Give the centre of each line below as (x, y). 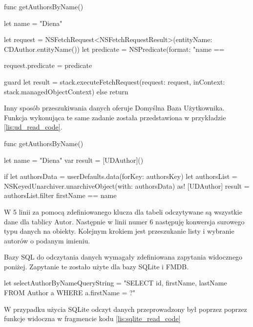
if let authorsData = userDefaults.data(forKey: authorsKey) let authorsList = (121, 176)
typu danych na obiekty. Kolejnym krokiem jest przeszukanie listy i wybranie (119, 231)
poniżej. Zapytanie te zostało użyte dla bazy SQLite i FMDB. (96, 266)
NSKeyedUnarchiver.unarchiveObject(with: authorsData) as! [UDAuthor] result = (127, 185)
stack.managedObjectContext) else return (66, 91)
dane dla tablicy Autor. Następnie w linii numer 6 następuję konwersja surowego (124, 221)
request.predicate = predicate (48, 65)
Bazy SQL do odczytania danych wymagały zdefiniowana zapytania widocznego (123, 257)
